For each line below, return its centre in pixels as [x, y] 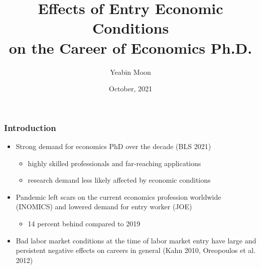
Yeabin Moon [131, 72]
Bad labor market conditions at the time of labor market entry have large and [136, 240]
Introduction [30, 127]
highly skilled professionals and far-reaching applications [114, 163]
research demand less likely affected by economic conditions [119, 180]
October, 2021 [131, 89]
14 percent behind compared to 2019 [84, 223]
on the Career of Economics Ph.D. [131, 47]
